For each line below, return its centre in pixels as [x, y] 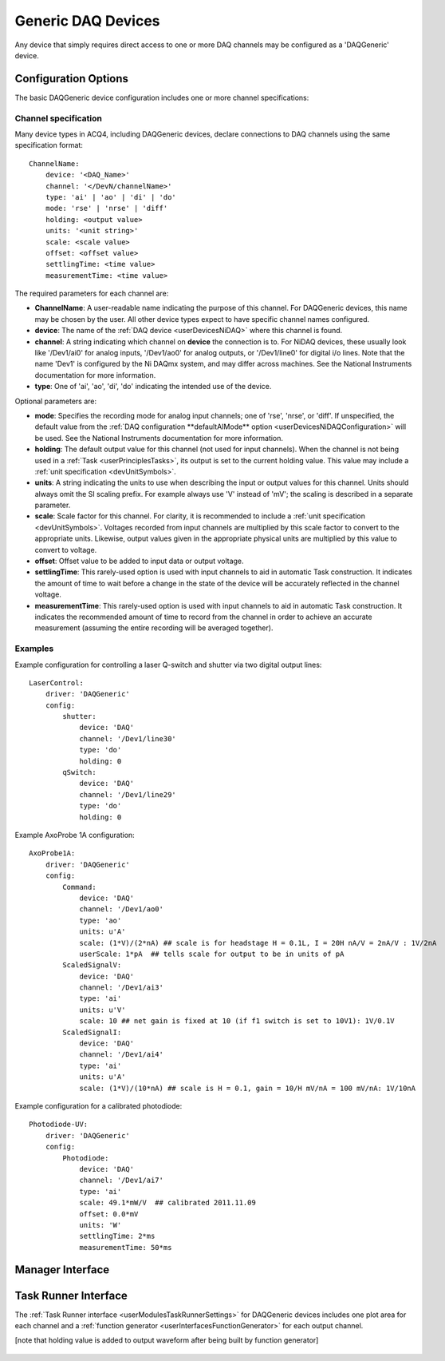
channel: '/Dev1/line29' [128, 794]
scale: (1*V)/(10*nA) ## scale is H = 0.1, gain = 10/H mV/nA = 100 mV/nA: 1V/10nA [248, 1088]
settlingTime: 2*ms [117, 1236]
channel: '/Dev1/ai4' [121, 1055]
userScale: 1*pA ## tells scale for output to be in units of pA [212, 954]
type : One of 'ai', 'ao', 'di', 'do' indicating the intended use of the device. [153, 387]
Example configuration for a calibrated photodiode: [98, 1105]
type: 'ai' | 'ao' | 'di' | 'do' [111, 197]
